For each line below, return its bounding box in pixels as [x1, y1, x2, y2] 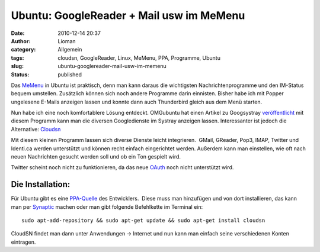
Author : [11, 37, 31, 44]
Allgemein [57, 46, 82, 53]
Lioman [57, 37, 76, 44]
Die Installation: [11, 179, 71, 189]
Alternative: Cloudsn [11, 125, 61, 133]
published [57, 71, 82, 78]
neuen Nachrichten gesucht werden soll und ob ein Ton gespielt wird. [11, 153, 181, 160]
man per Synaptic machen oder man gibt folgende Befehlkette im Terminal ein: [11, 203, 203, 210]
